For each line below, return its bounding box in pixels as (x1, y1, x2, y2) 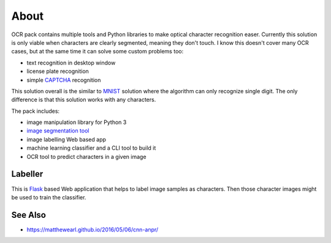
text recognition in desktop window (26, 59, 116, 66)
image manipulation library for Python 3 (26, 118, 127, 126)
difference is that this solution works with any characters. (11, 96, 156, 104)
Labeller (11, 169, 44, 179)
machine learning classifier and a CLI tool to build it (26, 144, 156, 152)
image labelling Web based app (26, 136, 107, 143)
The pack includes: (11, 107, 60, 115)
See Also (11, 209, 46, 220)
